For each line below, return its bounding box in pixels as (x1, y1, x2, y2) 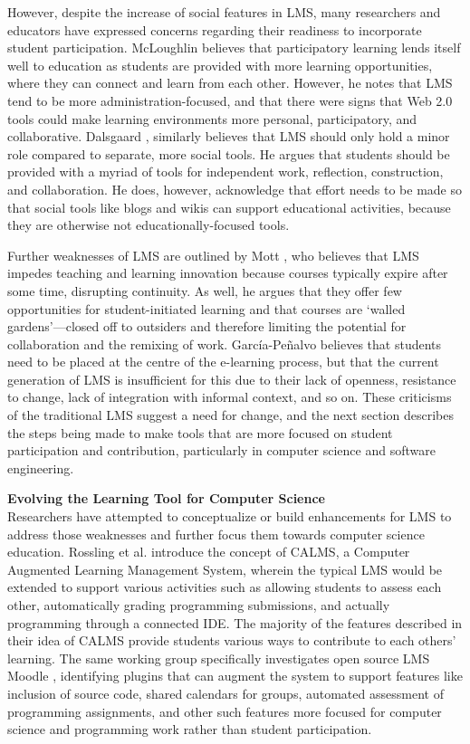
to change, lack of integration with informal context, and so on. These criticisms (7, 387, 452, 406)
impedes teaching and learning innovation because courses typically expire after (7, 263, 448, 282)
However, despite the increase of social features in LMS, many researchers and (7, 3, 441, 21)
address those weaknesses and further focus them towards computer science (7, 524, 425, 543)
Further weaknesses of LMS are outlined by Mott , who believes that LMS (7, 245, 419, 264)
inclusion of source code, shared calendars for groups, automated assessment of (7, 683, 444, 702)
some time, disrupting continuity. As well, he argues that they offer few (7, 281, 402, 300)
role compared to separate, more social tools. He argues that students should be (7, 144, 450, 163)
